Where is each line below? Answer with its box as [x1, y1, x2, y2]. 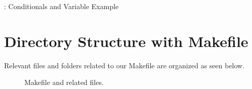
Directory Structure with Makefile [4, 30, 248, 51]
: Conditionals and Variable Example [4, 1, 119, 11]
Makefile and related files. [24, 77, 104, 87]
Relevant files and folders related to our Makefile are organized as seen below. [4, 60, 245, 70]
